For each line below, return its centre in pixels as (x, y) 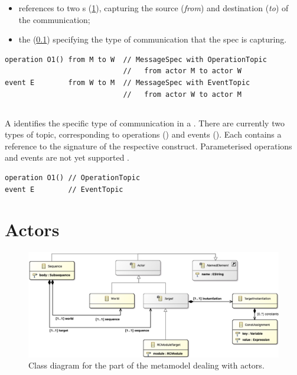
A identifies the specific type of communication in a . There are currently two (145, 123)
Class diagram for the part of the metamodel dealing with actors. (146, 365)
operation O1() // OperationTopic (73, 177)
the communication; (54, 19)
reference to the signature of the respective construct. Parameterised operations (148, 146)
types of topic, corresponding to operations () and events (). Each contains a (143, 134)
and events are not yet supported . (67, 157)
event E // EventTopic (64, 189)
